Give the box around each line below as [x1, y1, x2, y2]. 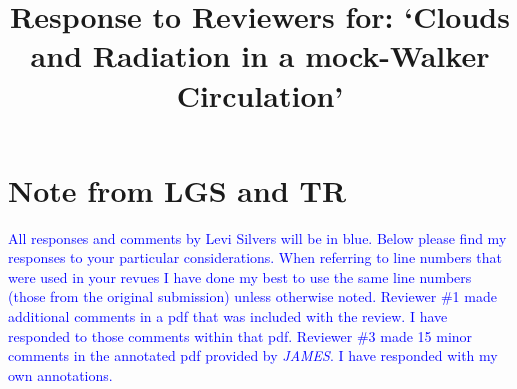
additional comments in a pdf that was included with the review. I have [8, 306, 448, 327]
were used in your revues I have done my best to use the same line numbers [8, 266, 472, 287]
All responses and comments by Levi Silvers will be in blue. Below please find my [8, 227, 507, 248]
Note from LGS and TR [8, 169, 347, 210]
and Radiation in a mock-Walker [30, 35, 490, 76]
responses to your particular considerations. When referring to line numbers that [8, 247, 502, 268]
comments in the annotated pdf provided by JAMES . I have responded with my [8, 345, 498, 366]
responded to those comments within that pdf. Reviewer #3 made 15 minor [8, 325, 473, 346]
